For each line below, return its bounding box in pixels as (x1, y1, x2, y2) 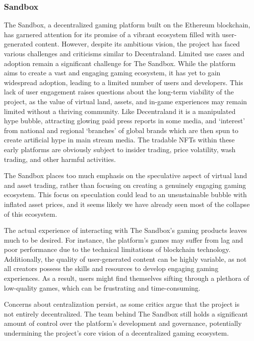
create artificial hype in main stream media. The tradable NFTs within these (4, 135, 235, 145)
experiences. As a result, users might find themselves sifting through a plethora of (4, 273, 250, 283)
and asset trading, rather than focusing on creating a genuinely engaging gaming (4, 180, 246, 190)
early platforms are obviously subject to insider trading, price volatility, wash (4, 144, 236, 154)
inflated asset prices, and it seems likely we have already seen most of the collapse (4, 199, 250, 209)
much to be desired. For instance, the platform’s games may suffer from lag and (4, 234, 243, 245)
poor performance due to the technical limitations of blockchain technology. (4, 244, 231, 254)
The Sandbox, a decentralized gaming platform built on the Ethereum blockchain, (4, 20, 251, 30)
